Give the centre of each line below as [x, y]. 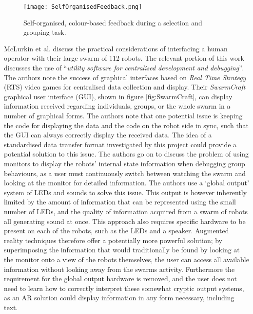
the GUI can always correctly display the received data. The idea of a [108, 135]
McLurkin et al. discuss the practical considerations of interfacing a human [116, 48]
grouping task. [45, 32]
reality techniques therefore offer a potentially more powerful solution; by [113, 240]
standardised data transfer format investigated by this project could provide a [120, 144]
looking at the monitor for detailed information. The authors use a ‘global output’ [126, 183]
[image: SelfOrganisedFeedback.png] [83, 7]
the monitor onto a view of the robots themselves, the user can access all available [126, 259]
